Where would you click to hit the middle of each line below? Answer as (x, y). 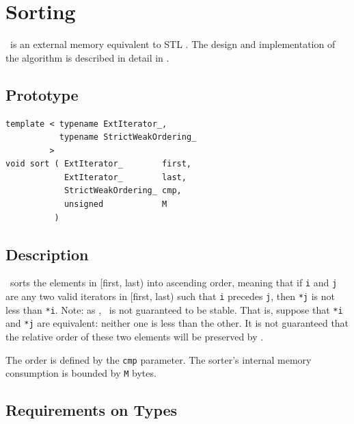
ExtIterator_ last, (125, 177)
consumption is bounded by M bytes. (81, 373)
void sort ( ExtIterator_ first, (99, 164)
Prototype (42, 94)
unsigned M (115, 204)
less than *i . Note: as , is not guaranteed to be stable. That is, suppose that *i (174, 309)
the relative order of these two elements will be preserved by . (135, 337)
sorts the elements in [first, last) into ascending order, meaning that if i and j (174, 283)
